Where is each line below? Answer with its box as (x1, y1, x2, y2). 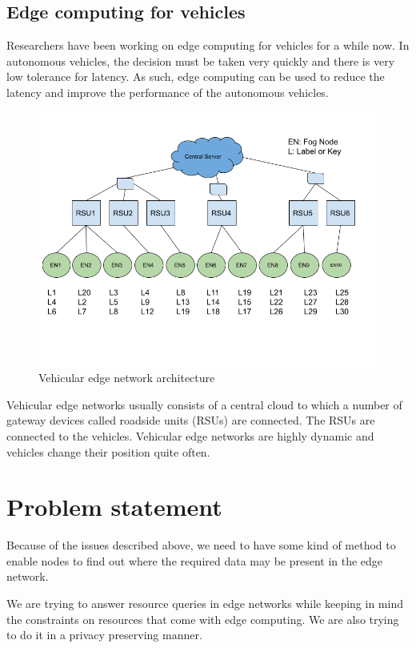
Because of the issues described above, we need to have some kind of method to (6, 537, 396, 553)
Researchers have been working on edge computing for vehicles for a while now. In (6, 37, 410, 54)
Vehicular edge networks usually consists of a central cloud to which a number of (6, 396, 402, 413)
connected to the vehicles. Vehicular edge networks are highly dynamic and (6, 427, 374, 444)
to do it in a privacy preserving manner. (6, 626, 202, 643)
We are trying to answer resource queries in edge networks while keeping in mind (6, 595, 403, 612)
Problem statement (6, 490, 222, 523)
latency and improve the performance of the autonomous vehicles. (6, 83, 329, 100)
